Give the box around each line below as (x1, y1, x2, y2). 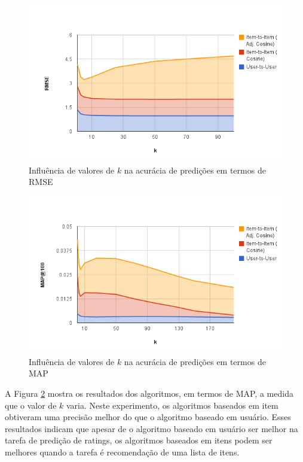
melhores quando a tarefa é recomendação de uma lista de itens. (5, 445, 240, 458)
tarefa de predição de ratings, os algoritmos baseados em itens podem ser (5, 434, 273, 446)
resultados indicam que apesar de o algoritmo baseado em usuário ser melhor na (5, 422, 298, 434)
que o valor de (5, 399, 57, 411)
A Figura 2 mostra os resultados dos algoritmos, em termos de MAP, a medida (5, 387, 293, 399)
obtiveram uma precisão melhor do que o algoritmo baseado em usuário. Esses (5, 411, 291, 423)
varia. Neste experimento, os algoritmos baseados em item (66, 399, 278, 411)
